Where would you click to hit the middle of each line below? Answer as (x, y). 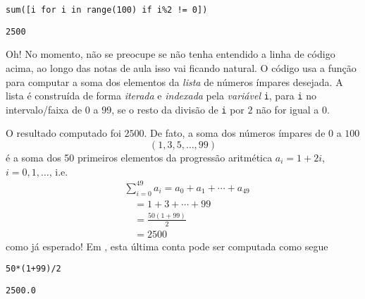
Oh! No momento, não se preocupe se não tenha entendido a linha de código (171, 54)
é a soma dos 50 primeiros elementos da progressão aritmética (139, 157)
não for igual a (287, 109)
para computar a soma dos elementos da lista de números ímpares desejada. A (174, 81)
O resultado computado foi (63, 133)
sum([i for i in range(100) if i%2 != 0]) (107, 10)
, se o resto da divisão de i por (178, 109)
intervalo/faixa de (44, 109)
